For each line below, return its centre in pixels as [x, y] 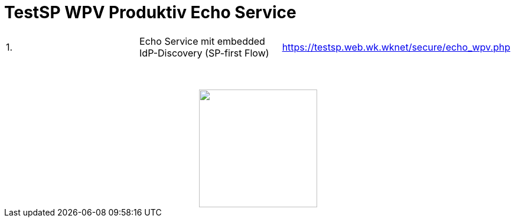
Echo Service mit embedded [202, 41]
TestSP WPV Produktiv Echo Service [150, 12]
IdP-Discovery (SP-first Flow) [204, 53]
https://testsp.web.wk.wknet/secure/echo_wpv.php [396, 47]
